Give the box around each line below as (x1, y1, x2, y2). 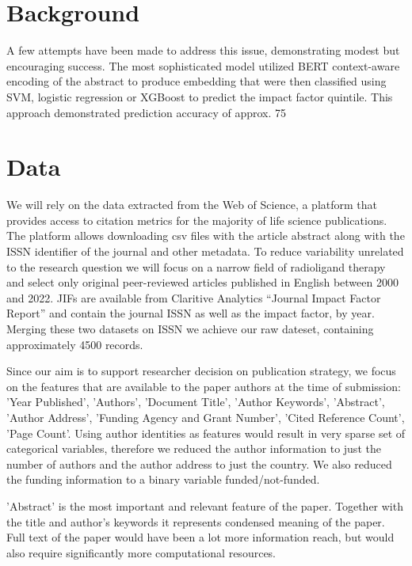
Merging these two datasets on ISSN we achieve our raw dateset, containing (6, 320, 374, 336)
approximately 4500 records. (6, 336, 143, 352)
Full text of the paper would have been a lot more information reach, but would (6, 529, 395, 545)
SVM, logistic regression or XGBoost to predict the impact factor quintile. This (6, 88, 393, 104)
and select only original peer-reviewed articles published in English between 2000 (6, 274, 399, 291)
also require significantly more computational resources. (6, 544, 277, 560)
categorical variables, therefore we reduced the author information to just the (6, 440, 381, 457)
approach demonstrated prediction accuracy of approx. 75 (6, 104, 287, 120)
